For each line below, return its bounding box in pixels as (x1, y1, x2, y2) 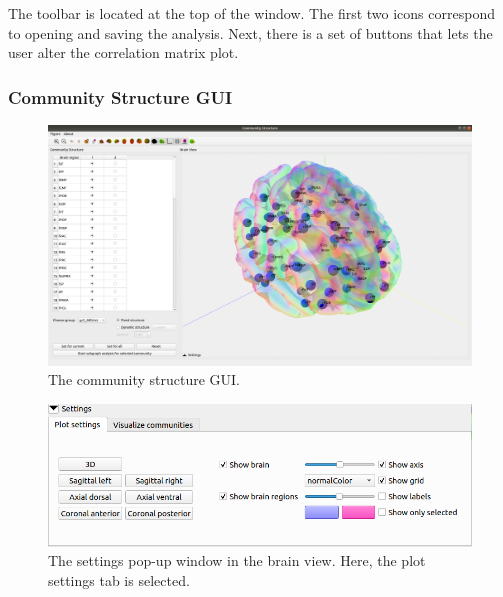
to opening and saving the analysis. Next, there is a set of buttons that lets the (8, 22, 493, 43)
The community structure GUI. (48, 369, 240, 390)
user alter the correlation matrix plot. (8, 42, 239, 63)
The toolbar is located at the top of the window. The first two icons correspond (8, 3, 495, 23)
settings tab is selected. (48, 569, 190, 590)
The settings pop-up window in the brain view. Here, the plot (48, 550, 426, 571)
